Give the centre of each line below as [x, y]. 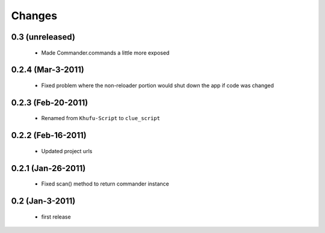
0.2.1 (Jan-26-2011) [48, 168]
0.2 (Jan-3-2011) [43, 201]
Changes [34, 16]
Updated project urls [67, 151]
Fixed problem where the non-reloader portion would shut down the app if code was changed [157, 85]
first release [56, 217]
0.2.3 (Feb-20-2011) [50, 102]
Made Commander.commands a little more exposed [105, 53]
